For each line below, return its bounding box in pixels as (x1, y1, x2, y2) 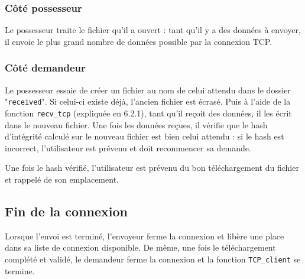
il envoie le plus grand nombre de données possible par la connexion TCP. (5, 35, 272, 47)
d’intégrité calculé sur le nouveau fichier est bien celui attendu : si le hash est (5, 130, 284, 142)
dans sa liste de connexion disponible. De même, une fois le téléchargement (5, 241, 276, 254)
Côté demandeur (5, 60, 86, 75)
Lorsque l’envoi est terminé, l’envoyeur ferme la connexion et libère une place (5, 229, 284, 242)
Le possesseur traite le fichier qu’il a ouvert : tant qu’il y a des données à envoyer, (5, 24, 301, 36)
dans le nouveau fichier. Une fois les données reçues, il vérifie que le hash (5, 118, 268, 131)
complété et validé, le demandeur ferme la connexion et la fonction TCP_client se (5, 252, 301, 265)
